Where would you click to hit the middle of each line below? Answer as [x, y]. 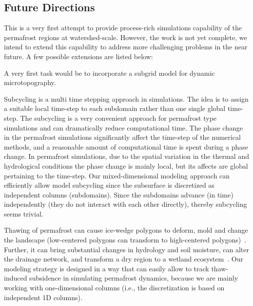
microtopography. [30, 82]
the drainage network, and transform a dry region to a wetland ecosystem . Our [124, 259]
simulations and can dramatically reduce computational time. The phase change [123, 127]
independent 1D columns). [43, 297]
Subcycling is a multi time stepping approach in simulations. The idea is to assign [126, 98]
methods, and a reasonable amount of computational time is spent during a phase [126, 146]
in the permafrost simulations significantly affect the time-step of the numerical [122, 137]
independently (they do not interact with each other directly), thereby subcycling [126, 204]
